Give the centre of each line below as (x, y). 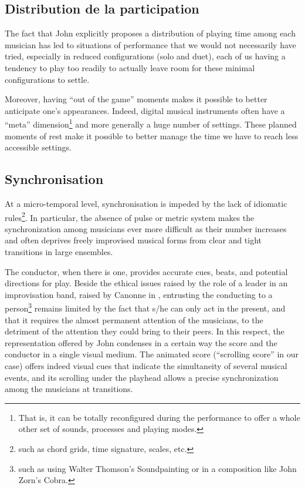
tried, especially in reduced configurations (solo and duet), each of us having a (145, 56)
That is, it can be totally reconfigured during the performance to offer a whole (159, 417)
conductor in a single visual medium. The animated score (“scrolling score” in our (152, 354)
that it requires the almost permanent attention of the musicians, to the (134, 319)
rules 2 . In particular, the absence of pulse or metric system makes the (130, 216)
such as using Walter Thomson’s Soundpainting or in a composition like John (157, 468)
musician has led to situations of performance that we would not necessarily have (150, 44)
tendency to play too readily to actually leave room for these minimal (130, 67)
